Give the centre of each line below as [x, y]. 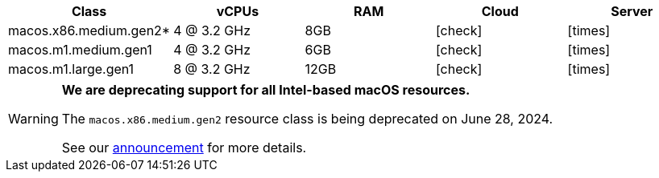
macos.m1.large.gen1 [71, 69]
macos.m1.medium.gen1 [80, 50]
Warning [33, 119]
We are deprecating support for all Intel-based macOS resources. [266, 90]
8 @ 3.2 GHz [212, 69]
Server [632, 11]
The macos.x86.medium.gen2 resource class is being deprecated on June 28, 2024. [307, 119]
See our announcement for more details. [184, 148]
